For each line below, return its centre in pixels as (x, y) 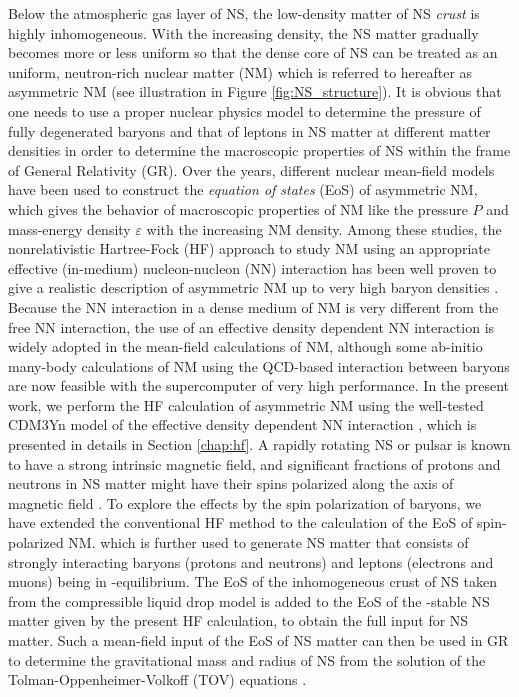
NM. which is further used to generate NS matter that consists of (268, 542)
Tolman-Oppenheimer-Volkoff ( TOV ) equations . (157, 679)
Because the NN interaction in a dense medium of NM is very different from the (253, 306)
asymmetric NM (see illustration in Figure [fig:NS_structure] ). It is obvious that (255, 91)
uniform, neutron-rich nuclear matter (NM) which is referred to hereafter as (240, 71)
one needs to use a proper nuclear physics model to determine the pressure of (244, 110)
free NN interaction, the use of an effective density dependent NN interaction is (251, 326)
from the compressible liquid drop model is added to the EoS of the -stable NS (249, 600)
